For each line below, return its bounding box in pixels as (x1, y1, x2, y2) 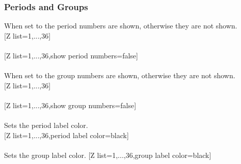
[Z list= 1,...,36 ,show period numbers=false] (4, 50, 138, 60)
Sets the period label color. (4, 120, 88, 130)
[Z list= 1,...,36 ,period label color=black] (4, 129, 129, 140)
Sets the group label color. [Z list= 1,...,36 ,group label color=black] (4, 149, 211, 160)
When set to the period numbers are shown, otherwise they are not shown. (4, 20, 237, 31)
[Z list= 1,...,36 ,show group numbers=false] (4, 100, 137, 110)
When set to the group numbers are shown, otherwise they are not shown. (4, 70, 235, 81)
